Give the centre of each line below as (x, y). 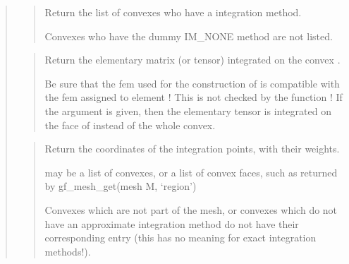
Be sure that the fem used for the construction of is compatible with (192, 83)
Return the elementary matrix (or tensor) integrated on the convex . (192, 60)
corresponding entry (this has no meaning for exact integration (180, 238)
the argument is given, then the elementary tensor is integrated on (188, 110)
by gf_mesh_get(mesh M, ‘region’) (121, 186)
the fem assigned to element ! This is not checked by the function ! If (194, 97)
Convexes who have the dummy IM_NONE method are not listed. (189, 36)
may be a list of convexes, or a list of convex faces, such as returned (191, 172)
